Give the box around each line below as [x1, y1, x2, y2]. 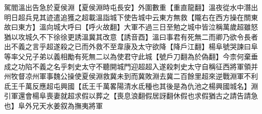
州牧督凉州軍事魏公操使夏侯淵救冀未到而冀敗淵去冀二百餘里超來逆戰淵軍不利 [4, 71, 258, 81]
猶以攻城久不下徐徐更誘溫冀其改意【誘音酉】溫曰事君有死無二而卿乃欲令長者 [4, 31, 258, 42]
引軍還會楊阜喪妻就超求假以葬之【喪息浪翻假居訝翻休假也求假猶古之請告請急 [4, 90, 258, 101]
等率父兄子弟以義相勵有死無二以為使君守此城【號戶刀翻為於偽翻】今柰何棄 [4, 51, 251, 61]
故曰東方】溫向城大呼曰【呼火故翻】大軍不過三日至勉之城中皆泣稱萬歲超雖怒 [4, 22, 258, 32]
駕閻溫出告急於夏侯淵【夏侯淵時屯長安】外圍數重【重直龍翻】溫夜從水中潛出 [4, 2, 258, 12]
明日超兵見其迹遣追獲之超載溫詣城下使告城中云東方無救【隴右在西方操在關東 [4, 12, 258, 22]
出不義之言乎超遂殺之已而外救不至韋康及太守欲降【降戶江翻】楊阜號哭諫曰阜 [4, 41, 258, 52]
